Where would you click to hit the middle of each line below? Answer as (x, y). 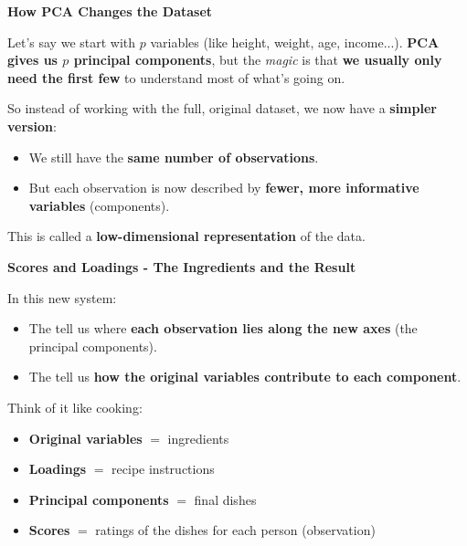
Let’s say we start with (72, 42)
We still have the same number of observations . (174, 157)
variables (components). (99, 205)
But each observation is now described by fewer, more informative (224, 188)
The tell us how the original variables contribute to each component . (245, 377)
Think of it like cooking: (75, 407)
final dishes (225, 499)
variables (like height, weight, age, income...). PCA (295, 42)
